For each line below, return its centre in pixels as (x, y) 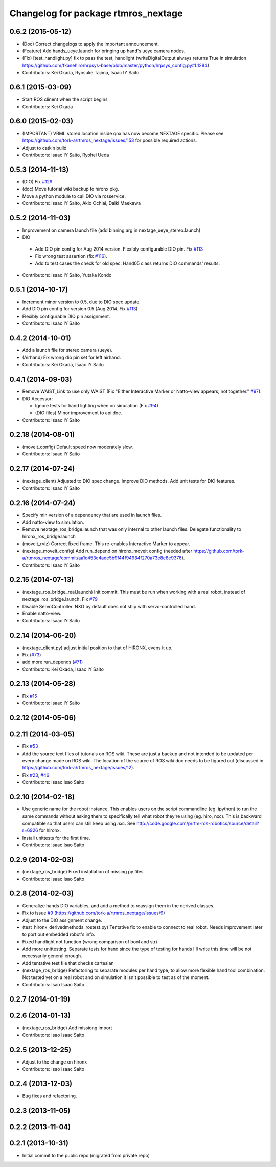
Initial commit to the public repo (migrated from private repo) (86, 1155)
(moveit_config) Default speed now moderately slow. (78, 447)
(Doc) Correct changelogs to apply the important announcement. (91, 44)
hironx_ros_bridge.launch (49, 536)
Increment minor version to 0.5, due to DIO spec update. (81, 302)
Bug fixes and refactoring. (50, 1096)
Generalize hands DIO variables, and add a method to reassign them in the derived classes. (118, 906)
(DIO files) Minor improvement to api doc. (78, 413)
